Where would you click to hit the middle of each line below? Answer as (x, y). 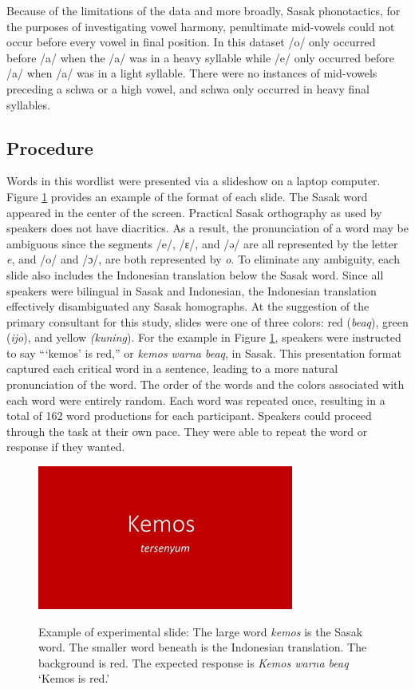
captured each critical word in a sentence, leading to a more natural (172, 368)
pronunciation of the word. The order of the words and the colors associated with (206, 384)
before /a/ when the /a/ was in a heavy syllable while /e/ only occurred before (201, 57)
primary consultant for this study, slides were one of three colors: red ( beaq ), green (207, 321)
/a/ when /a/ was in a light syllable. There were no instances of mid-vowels (192, 73)
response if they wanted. (66, 447)
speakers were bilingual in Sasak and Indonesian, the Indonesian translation (192, 290)
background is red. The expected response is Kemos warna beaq (194, 662)
